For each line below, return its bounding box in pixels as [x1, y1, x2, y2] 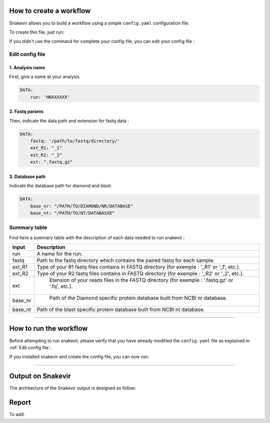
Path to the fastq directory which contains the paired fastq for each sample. [36, 257, 215, 264]
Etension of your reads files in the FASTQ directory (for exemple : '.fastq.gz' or [49, 277, 233, 284]
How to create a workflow [9, 7, 91, 15]
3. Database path [9, 173, 46, 179]
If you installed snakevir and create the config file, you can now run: [9, 354, 149, 360]
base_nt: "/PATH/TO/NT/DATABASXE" [30, 210, 115, 216]
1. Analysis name [9, 64, 45, 70]
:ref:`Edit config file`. [9, 344, 52, 350]
